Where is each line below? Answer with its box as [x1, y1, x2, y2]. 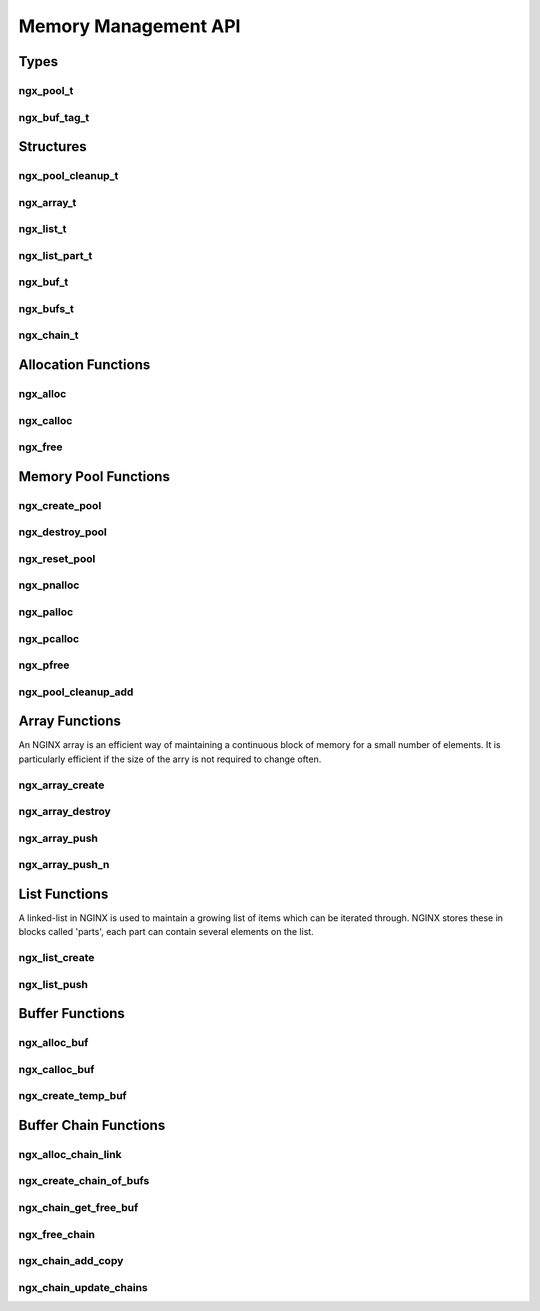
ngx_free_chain [18, 1227, 95, 1241]
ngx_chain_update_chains [18, 1280, 149, 1294]
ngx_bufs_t [18, 301, 75, 315]
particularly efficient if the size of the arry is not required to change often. [18, 753, 322, 765]
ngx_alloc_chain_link [18, 1147, 122, 1161]
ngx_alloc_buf [18, 1036, 89, 1050]
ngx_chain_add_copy [18, 1254, 124, 1268]
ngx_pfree [18, 658, 70, 672]
